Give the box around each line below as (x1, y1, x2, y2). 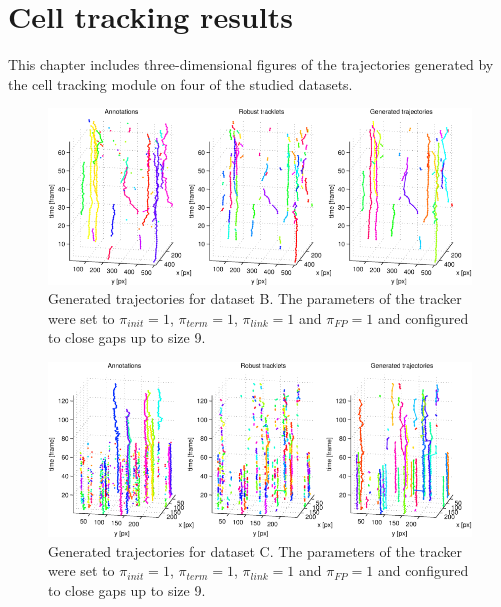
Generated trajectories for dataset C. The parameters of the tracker (48, 540, 462, 561)
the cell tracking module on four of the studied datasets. (8, 73, 353, 94)
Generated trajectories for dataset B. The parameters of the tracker (48, 288, 462, 309)
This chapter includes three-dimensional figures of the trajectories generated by (8, 54, 494, 75)
